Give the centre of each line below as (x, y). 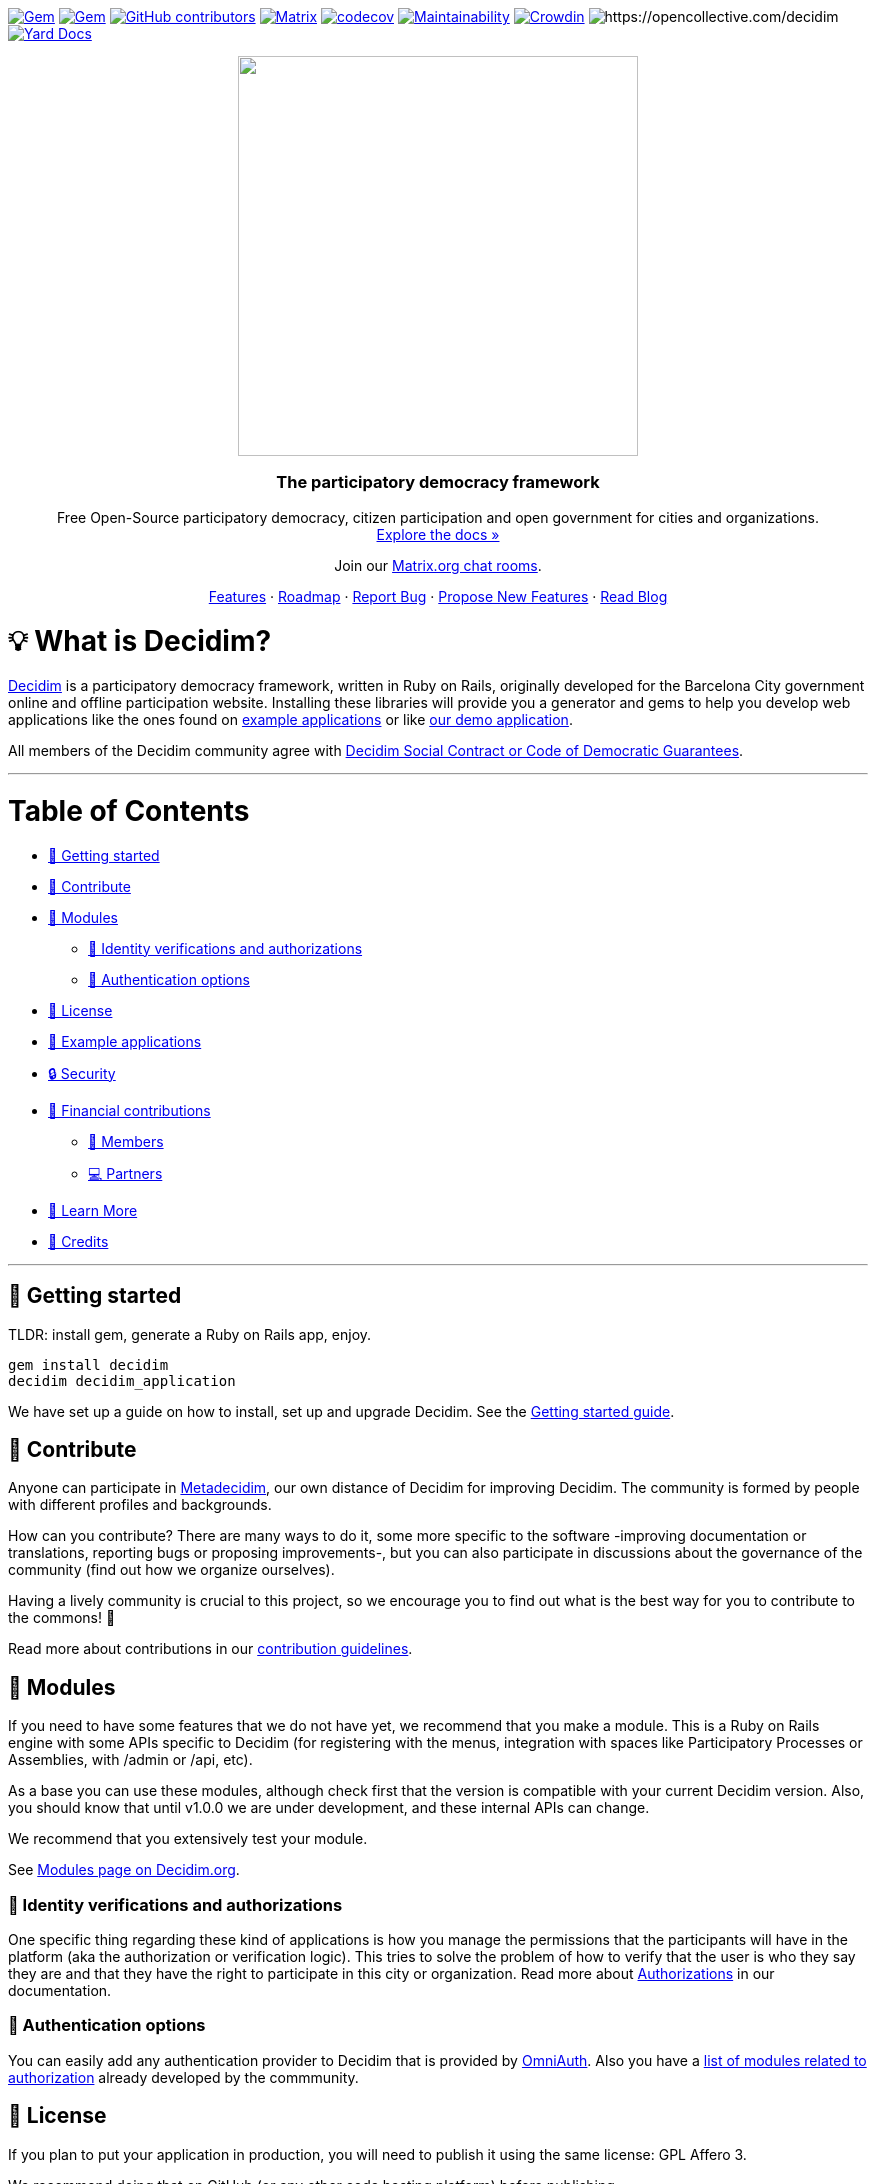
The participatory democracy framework (438, 482)
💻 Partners (125, 1173)
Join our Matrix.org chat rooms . (438, 565)
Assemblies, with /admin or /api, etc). (130, 1760)
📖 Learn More (93, 1210)
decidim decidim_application (122, 1380)
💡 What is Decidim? (140, 640)
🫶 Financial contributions (129, 1110)
